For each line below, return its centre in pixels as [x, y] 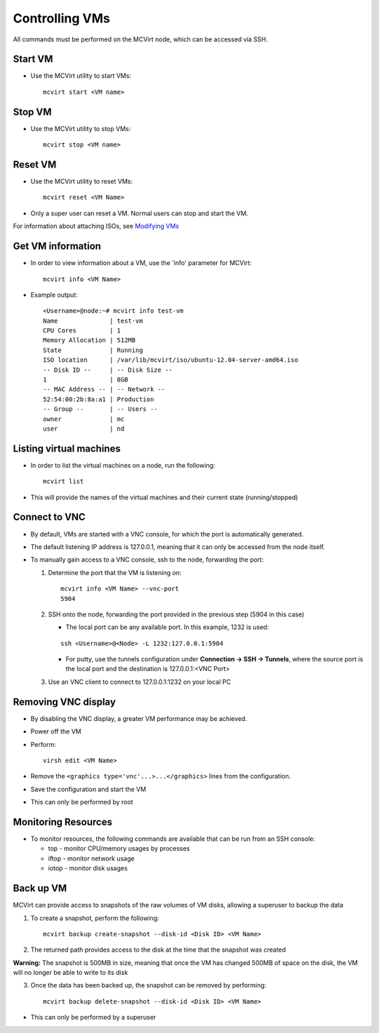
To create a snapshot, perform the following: [95, 918]
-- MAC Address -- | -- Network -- [104, 390]
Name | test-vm [93, 320]
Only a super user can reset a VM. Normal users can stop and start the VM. [139, 213]
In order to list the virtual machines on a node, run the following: [123, 465]
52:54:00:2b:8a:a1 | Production [99, 399]
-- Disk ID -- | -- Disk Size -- [108, 370]
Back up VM [40, 888]
